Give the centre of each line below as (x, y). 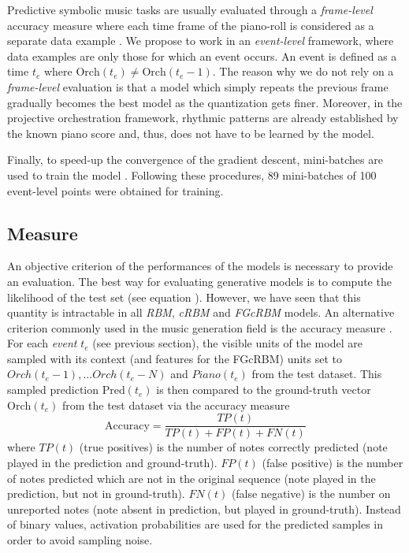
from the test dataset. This (317, 374)
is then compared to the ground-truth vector (264, 390)
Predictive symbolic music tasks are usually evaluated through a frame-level (190, 9)
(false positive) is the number (333, 462)
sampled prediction (53, 390)
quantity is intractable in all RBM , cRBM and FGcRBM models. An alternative (201, 312)
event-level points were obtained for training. (115, 190)
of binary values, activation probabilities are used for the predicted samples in (195, 524)
